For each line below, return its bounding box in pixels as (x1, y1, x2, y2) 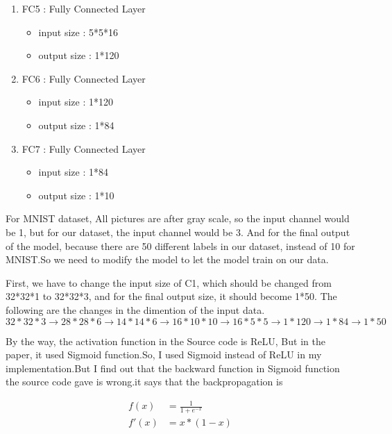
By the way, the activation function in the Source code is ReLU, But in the (6, 333, 325, 348)
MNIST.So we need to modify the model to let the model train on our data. (6, 252, 329, 267)
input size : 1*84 (38, 165, 109, 179)
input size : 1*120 (38, 94, 114, 109)
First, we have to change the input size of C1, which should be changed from (6, 275, 332, 290)
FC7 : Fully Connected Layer (22, 141, 146, 156)
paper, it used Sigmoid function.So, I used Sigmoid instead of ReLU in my (6, 347, 322, 362)
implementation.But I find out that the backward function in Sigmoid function (6, 360, 340, 375)
